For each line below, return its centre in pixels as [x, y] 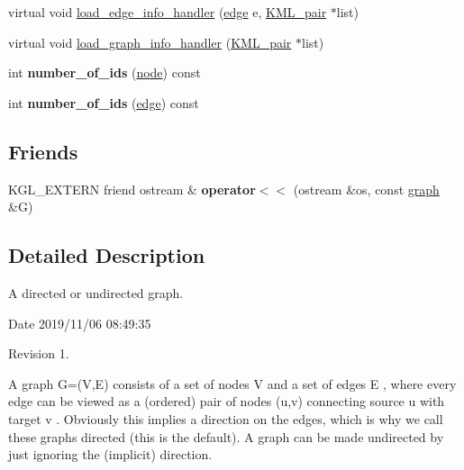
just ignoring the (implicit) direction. [110, 454]
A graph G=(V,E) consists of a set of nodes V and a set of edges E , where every [232, 383]
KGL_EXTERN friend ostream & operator [132, 189]
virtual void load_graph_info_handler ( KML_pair [150, 42]
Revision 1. [39, 353]
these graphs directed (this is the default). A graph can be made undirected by [226, 436]
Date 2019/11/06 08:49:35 [80, 323]
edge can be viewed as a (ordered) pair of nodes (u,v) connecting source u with [227, 401]
